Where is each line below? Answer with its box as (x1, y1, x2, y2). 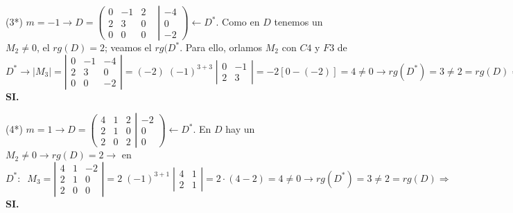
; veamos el (105, 40, 152, 54)
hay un (225, 122, 255, 136)
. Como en (216, 15, 260, 28)
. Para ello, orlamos (180, 40, 263, 54)
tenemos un (274, 15, 323, 28)
